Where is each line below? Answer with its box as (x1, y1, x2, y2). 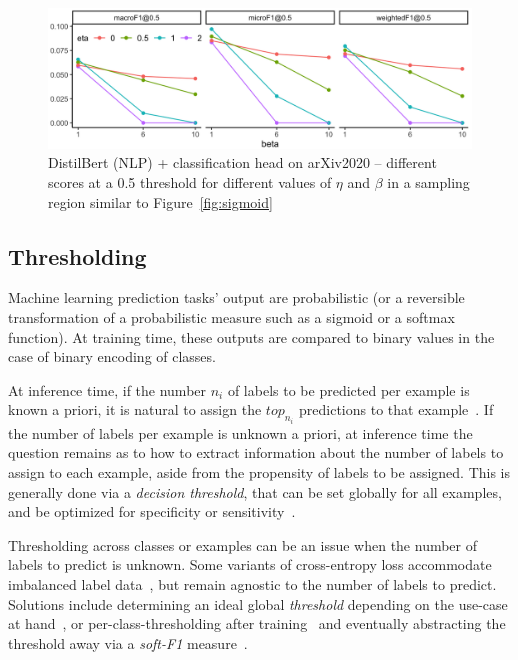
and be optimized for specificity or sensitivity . (8, 501, 296, 522)
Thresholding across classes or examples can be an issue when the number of (8, 534, 478, 555)
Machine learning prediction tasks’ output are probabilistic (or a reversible (8, 287, 465, 308)
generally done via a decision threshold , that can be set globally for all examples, (8, 481, 502, 502)
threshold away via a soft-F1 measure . (8, 632, 248, 653)
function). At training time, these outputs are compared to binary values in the (8, 326, 495, 347)
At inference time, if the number (8, 379, 207, 400)
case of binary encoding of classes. (8, 346, 216, 367)
